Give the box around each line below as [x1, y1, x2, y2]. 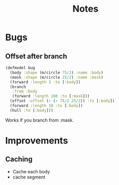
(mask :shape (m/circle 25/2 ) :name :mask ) [10, 75, 103, 80]
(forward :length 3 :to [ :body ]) [10, 79, 81, 84]
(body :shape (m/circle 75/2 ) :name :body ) [10, 70, 103, 75]
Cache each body [12, 168, 50, 174]
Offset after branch [5, 52, 68, 60]
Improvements [5, 135, 68, 146]
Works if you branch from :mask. [5, 117, 74, 123]
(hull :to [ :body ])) [10, 108, 53, 113]
